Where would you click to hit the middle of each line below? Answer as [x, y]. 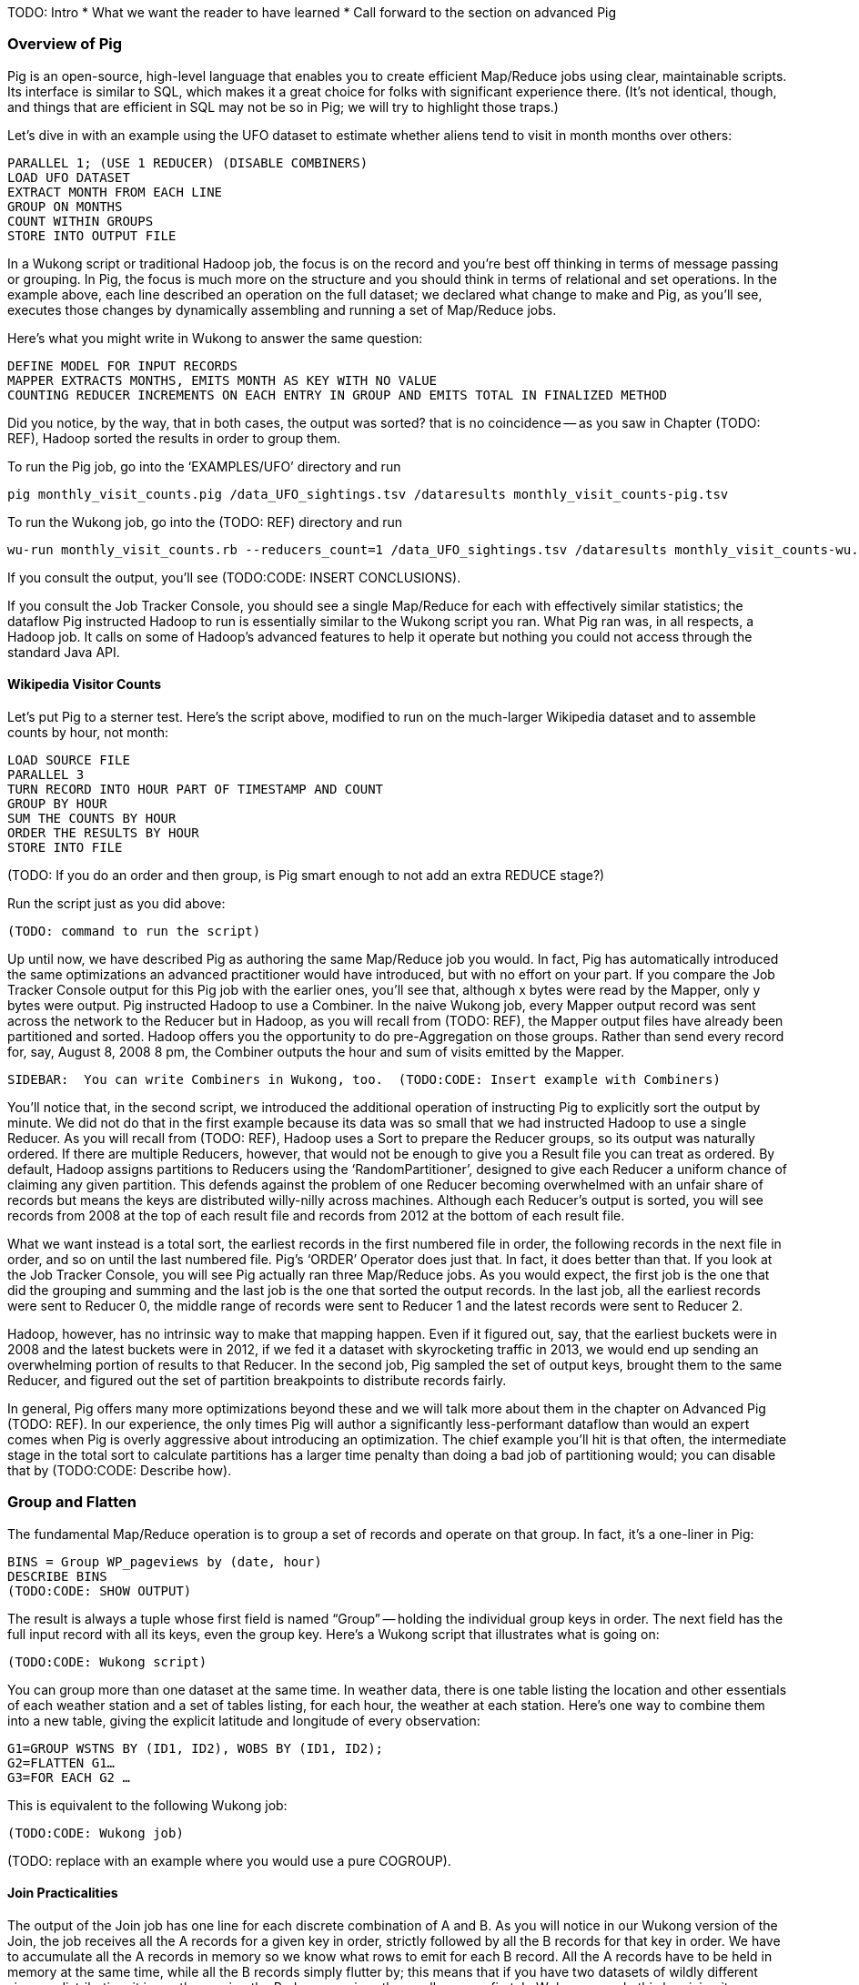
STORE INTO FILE [65, 847]
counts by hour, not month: [88, 732]
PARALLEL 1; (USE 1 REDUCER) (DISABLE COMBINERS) [188, 162]
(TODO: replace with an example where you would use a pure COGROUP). [229, 1860]
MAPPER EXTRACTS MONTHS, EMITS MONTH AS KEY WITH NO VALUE [222, 380]
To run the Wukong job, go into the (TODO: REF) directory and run [205, 522]
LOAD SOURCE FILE [69, 760]
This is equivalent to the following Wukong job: [147, 1805]
